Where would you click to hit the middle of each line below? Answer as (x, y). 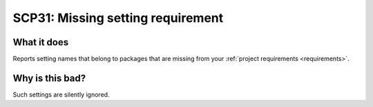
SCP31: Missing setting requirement (118, 18)
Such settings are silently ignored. (61, 94)
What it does (41, 42)
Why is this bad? (49, 78)
